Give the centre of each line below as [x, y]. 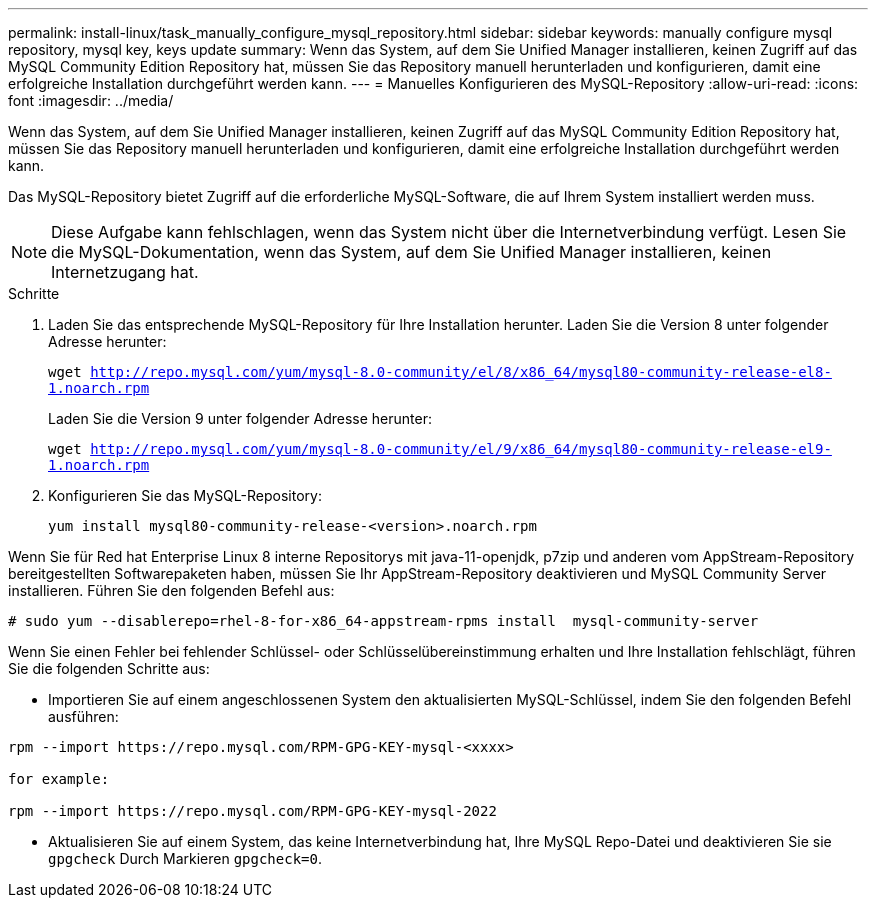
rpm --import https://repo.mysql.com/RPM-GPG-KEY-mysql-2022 [252, 811]
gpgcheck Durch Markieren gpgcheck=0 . [185, 858]
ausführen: [83, 716]
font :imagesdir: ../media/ [91, 100]
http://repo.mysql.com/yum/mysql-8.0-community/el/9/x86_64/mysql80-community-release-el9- [461, 449]
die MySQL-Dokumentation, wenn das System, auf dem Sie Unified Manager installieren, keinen [411, 252]
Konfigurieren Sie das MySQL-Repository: [185, 495]
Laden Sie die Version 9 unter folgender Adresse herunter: [240, 418]
